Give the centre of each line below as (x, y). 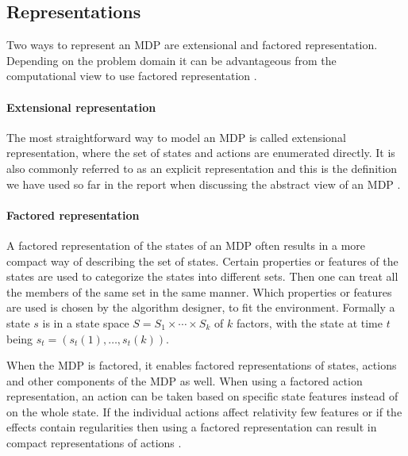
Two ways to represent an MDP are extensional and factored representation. (192, 45)
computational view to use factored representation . (132, 76)
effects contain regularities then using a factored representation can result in (192, 427)
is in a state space (86, 322)
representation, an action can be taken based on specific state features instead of (202, 396)
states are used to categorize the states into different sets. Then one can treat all (202, 276)
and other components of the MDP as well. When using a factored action (185, 380)
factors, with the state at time (309, 322)
